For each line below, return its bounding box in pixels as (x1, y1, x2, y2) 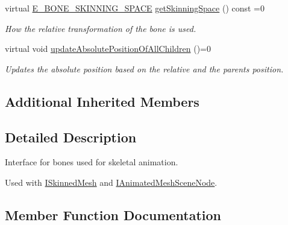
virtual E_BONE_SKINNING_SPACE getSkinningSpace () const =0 (5, 2, 265, 14)
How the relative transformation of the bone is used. (5, 22, 196, 34)
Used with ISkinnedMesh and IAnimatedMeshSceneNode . (5, 176, 218, 188)
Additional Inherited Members (5, 92, 199, 110)
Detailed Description (5, 127, 137, 146)
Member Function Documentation (5, 205, 222, 224)
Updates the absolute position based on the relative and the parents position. (5, 62, 284, 75)
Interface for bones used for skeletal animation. (5, 156, 178, 168)
